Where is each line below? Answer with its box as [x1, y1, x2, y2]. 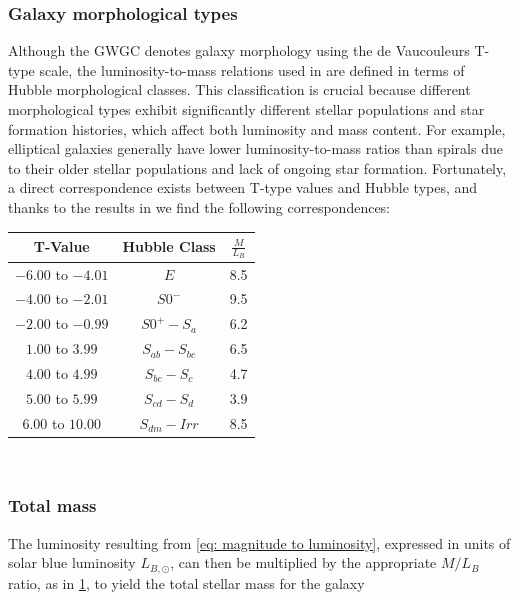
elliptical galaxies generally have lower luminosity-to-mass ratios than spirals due [8, 138, 503, 159]
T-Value [33, 236, 90, 257]
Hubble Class [122, 236, 216, 257]
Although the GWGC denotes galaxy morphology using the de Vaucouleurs [8, 40, 470, 61]
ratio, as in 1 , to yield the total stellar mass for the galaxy [8, 572, 365, 593]
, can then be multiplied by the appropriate [170, 552, 437, 573]
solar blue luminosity [8, 552, 136, 573]
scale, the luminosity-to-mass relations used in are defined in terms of [39, 59, 465, 80]
